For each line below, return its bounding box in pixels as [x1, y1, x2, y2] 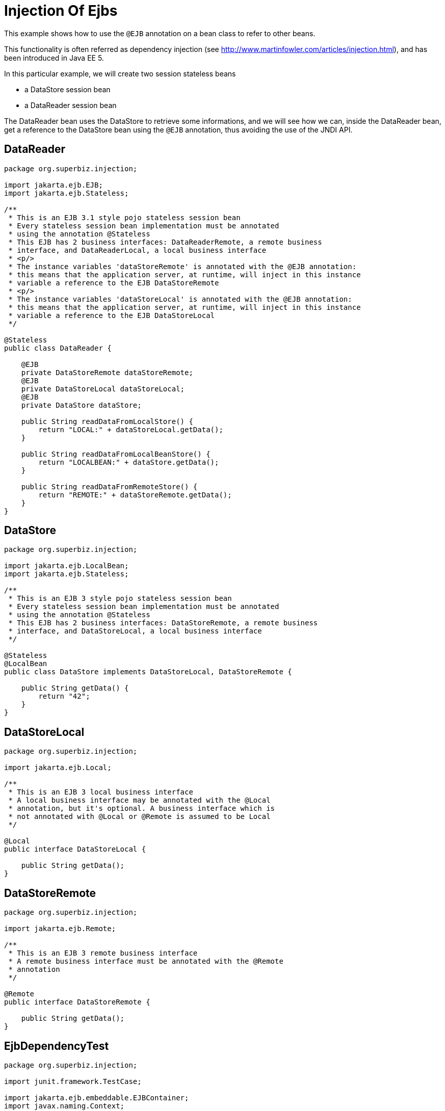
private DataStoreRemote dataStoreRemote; [21, 368, 193, 377]
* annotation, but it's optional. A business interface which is [8, 804, 275, 813]
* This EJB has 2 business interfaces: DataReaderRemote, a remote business [8, 237, 322, 246]
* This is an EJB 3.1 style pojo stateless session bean [8, 213, 241, 222]
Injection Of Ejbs [4, 2, 118, 19]
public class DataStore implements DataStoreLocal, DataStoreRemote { [4, 668, 292, 676]
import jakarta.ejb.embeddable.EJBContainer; [4, 1093, 189, 1102]
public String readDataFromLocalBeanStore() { [21, 449, 211, 458]
